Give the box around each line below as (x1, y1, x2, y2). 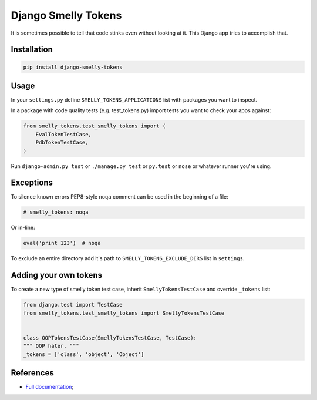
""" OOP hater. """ (23, 342, 79, 349)
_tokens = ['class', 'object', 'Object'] (23, 351, 144, 358)
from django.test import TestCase (23, 301, 123, 308)
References (11, 368, 54, 378)
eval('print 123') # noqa (23, 240, 101, 247)
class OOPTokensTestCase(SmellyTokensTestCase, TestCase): (23, 334, 197, 341)
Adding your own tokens (11, 270, 103, 280)
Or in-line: (11, 224, 35, 231)
